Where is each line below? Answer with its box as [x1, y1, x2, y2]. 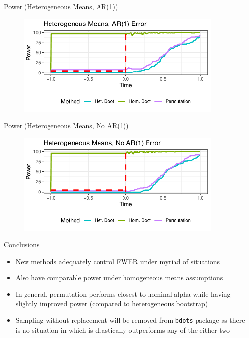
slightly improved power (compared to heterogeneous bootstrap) [15, 298, 208, 309]
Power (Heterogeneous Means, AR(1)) [4, 1, 118, 11]
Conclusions [4, 239, 40, 249]
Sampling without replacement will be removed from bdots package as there [15, 314, 245, 325]
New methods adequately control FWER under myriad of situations [15, 256, 220, 266]
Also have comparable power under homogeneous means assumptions [15, 272, 223, 283]
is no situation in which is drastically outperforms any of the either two [15, 324, 230, 335]
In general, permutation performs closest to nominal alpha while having [15, 289, 231, 299]
